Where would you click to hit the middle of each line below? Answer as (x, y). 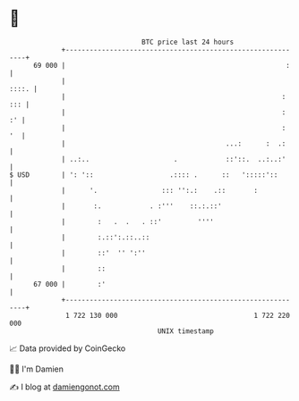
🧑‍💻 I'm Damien (37, 369)
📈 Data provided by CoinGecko (68, 348)
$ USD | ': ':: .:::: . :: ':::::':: (144, 175)
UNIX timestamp (186, 331)
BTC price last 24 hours (188, 42)
